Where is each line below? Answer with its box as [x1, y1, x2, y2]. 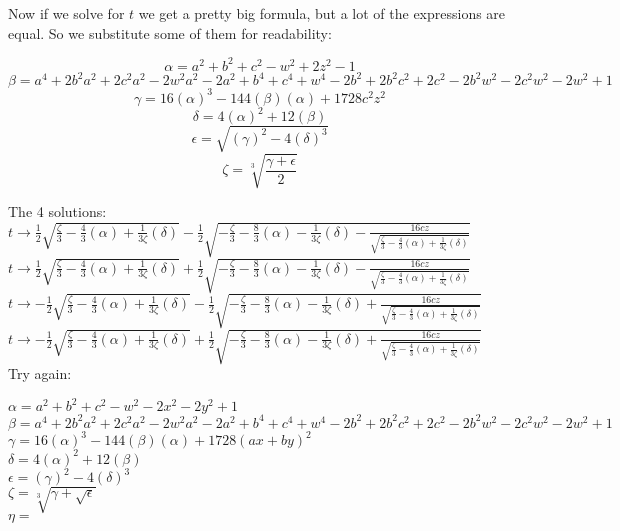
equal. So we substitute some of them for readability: [8, 22, 332, 43]
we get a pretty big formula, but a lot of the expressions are [138, 3, 506, 23]
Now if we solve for [8, 3, 125, 23]
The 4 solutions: [8, 201, 107, 222]
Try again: [8, 363, 72, 384]
